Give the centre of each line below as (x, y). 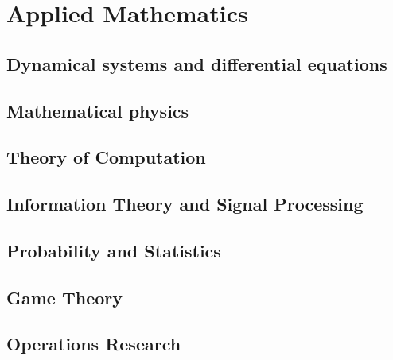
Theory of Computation (106, 157)
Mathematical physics (98, 110)
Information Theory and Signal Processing (185, 204)
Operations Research (94, 344)
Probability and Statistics (114, 250)
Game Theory (65, 297)
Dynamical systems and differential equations (197, 63)
